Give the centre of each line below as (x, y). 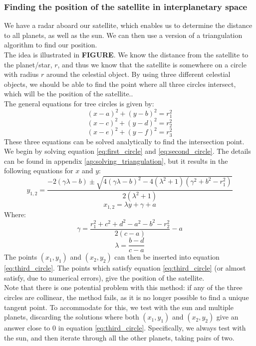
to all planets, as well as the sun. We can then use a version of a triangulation (123, 35)
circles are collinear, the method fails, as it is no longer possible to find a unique (127, 297)
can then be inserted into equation (167, 257)
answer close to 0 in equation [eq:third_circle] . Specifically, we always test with (125, 328)
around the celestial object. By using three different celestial (138, 74)
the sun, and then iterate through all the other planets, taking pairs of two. (119, 337)
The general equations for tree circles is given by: (79, 103)
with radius (21, 74)
